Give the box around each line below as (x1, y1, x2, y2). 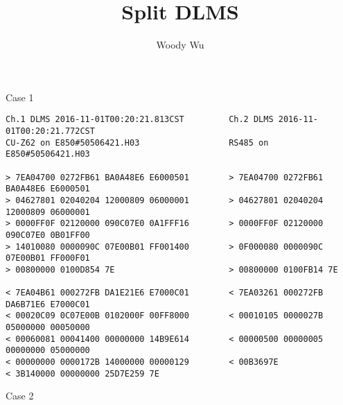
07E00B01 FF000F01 (6, 253, 90, 264)
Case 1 (6, 89, 34, 104)
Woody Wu (156, 37, 204, 52)
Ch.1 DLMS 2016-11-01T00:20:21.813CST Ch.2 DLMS (6, 114, 274, 125)
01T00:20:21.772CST (6, 126, 95, 136)
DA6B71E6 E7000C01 (6, 299, 90, 309)
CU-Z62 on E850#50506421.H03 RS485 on (6, 137, 269, 148)
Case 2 (6, 388, 34, 403)
